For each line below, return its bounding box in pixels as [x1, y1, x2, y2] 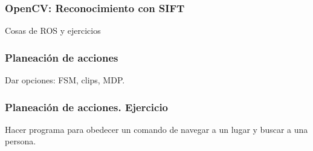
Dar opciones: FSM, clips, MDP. [5, 74, 125, 86]
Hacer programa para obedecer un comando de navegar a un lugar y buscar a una [5, 123, 308, 135]
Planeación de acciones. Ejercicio [5, 99, 169, 114]
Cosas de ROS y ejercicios [5, 24, 101, 37]
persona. [5, 135, 36, 147]
